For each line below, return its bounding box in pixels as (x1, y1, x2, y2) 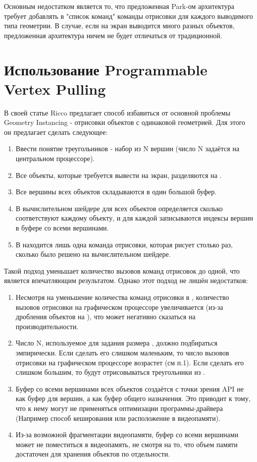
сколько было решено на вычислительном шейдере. (15, 249, 171, 259)
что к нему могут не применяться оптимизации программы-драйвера (15, 403, 223, 413)
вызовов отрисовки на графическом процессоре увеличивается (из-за (15, 301, 223, 312)
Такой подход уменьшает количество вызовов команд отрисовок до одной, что (4, 265, 240, 276)
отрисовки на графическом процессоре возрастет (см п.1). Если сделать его (15, 357, 244, 367)
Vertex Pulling (4, 78, 106, 99)
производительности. (15, 321, 79, 331)
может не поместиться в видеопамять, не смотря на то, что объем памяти (15, 439, 238, 449)
